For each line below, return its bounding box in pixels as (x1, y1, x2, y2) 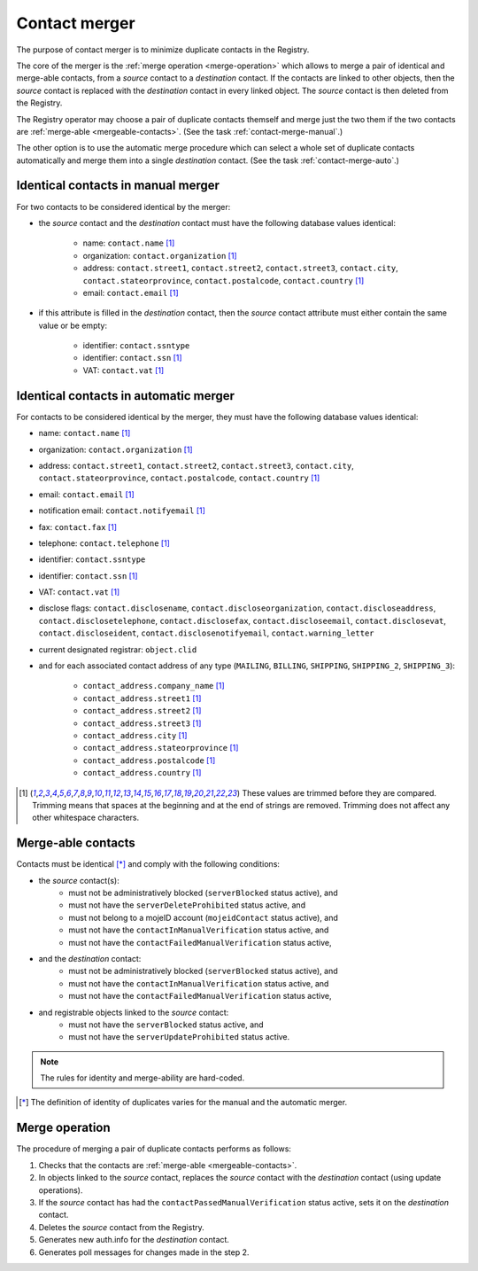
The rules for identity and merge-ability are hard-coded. (40, 1072, 245, 1083)
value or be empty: (38, 320, 108, 331)
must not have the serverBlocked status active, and (68, 1019, 265, 1030)
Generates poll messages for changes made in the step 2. (38, 1246, 250, 1258)
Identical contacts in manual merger (16, 178, 220, 193)
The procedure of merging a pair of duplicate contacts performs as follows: (16, 1143, 292, 1154)
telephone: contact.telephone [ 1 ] (38, 537, 170, 549)
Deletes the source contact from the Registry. (38, 1221, 204, 1232)
